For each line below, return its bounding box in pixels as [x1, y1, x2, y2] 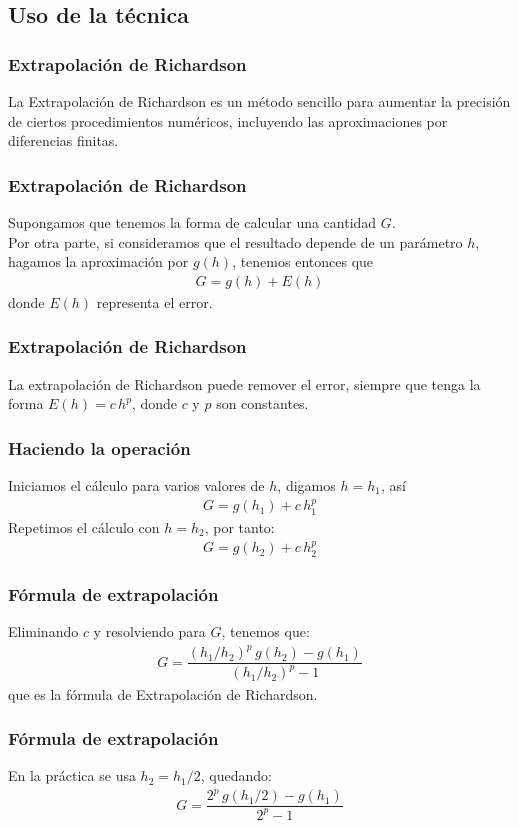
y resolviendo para [93, 620, 206, 641]
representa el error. [96, 291, 213, 312]
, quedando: [200, 765, 272, 786]
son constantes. [216, 393, 309, 414]
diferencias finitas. [8, 130, 119, 151]
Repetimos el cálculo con [8, 516, 160, 537]
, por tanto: [204, 516, 275, 537]
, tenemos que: [221, 620, 310, 641]
